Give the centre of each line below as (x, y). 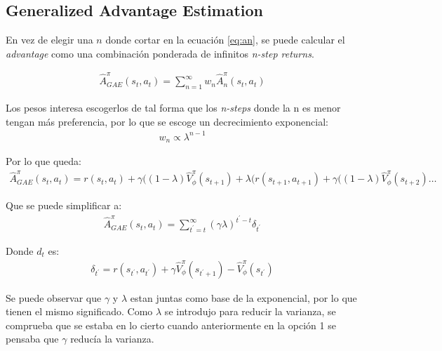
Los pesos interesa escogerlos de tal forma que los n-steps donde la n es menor (173, 107)
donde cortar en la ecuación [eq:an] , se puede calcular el (225, 40)
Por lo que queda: (43, 161)
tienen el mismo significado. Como (79, 311)
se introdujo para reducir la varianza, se (250, 311)
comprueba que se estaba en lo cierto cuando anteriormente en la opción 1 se (171, 325)
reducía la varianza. (112, 339)
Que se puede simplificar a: (64, 205)
